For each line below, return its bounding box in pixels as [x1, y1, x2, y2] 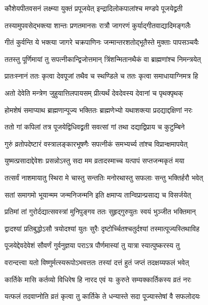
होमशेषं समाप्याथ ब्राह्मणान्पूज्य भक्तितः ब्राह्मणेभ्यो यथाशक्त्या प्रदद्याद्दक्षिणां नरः [5, 104, 193, 115]
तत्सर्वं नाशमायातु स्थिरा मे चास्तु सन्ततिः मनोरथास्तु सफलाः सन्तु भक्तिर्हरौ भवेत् [5, 172, 203, 182]
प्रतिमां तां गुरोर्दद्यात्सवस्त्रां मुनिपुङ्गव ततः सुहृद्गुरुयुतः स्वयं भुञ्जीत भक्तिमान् [5, 206, 196, 217]
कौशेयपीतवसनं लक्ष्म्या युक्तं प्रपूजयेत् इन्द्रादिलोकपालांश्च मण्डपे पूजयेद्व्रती [5, 3, 183, 13]
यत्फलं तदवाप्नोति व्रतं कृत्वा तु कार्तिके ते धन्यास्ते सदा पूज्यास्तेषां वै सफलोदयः [5, 291, 200, 301]
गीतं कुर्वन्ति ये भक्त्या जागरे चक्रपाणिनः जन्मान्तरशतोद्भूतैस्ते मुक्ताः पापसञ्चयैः [5, 37, 199, 47]
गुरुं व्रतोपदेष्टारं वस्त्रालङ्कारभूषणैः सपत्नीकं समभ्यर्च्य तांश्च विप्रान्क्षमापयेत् [5, 138, 188, 149]
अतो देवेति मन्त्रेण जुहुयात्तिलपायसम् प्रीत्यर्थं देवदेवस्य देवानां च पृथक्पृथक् [5, 87, 183, 98]
